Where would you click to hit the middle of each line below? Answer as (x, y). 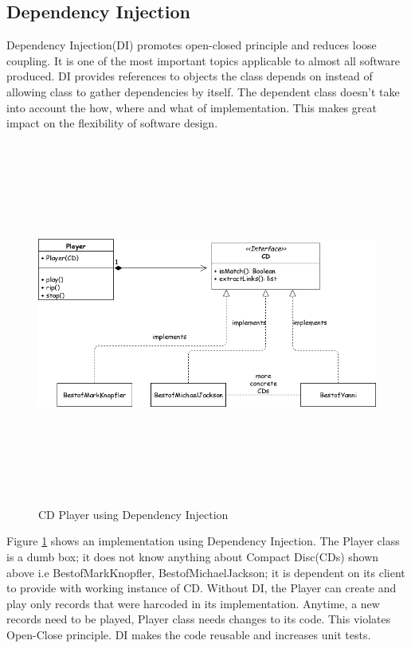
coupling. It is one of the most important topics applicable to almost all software (203, 60)
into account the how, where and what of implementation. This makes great (192, 107)
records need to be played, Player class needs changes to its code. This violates (199, 619)
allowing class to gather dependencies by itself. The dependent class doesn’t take (203, 91)
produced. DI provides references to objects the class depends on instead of (190, 76)
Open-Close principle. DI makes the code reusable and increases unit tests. (189, 635)
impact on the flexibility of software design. (112, 123)
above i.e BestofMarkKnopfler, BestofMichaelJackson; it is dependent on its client (206, 572)
